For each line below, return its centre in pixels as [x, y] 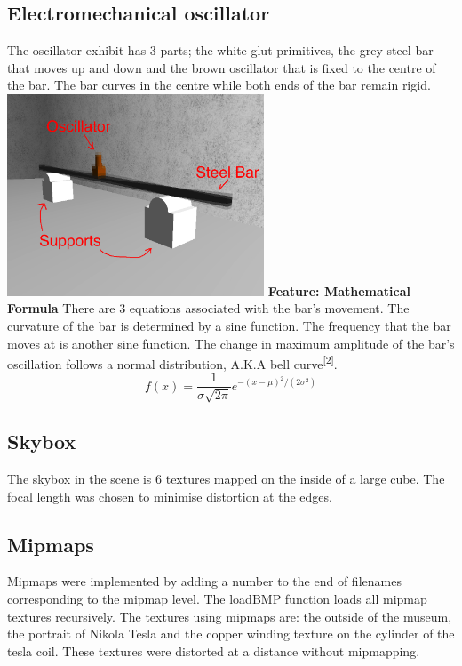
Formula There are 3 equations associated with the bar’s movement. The [208, 308]
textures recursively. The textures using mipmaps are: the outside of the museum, [230, 616]
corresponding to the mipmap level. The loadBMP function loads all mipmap [217, 599]
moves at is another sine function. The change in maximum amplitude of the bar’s [231, 343]
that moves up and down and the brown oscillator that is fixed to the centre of [222, 67]
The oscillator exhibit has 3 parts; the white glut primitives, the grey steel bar [220, 50]
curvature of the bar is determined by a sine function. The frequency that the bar [229, 325]
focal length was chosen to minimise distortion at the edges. [170, 496]
